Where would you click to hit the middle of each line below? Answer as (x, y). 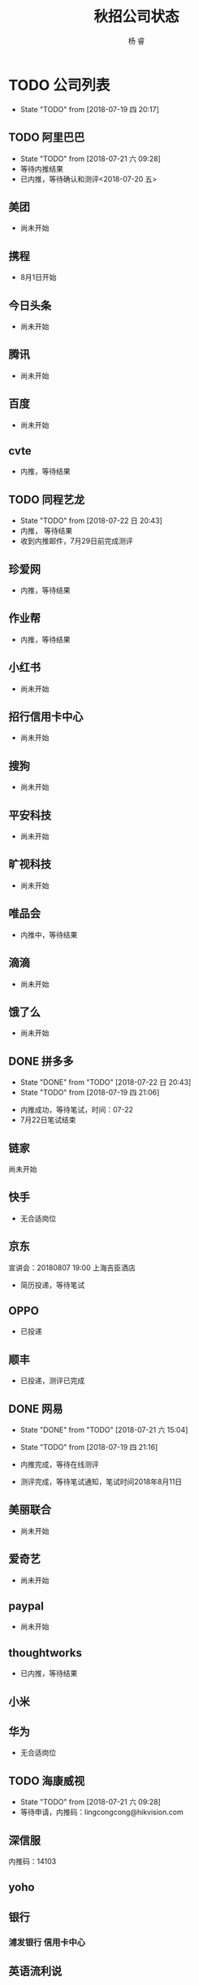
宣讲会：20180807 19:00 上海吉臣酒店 (72, 1267)
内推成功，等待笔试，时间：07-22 (77, 1110)
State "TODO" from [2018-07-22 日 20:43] (91, 520)
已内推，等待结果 (49, 1674)
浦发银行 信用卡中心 (47, 1942)
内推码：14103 (32, 1861)
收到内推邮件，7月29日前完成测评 (76, 541)
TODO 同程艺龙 (47, 500)
